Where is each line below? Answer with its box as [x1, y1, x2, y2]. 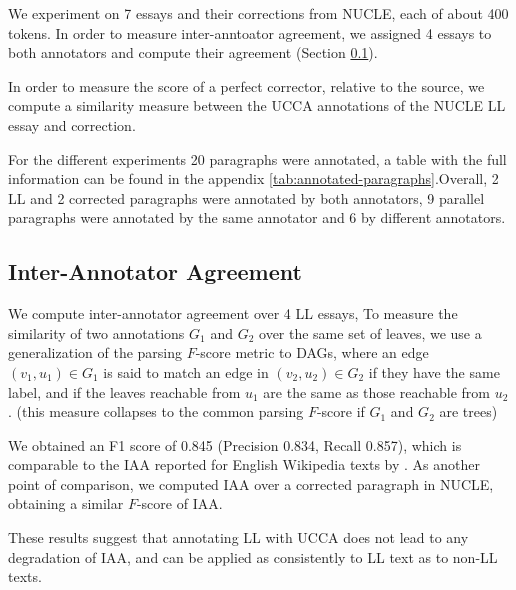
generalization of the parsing [8, 342, 183, 363]
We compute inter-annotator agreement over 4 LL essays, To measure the [8, 303, 458, 324]
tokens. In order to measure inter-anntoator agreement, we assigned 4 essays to [8, 22, 492, 43]
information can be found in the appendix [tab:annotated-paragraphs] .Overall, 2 [8, 168, 499, 189]
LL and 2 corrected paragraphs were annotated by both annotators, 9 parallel [8, 187, 485, 208]
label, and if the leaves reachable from [8, 381, 241, 402]
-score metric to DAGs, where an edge [195, 342, 429, 363]
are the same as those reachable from [263, 381, 490, 402]
